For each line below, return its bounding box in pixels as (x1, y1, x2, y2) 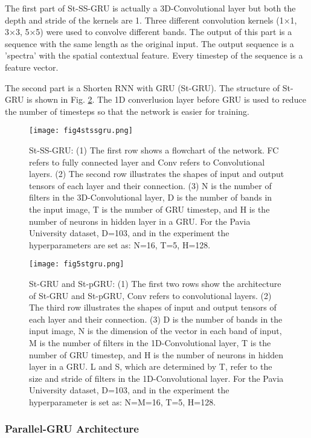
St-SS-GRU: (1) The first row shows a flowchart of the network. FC (29, 144, 279, 156)
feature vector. (5, 60, 59, 73)
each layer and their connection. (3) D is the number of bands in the (29, 312, 283, 325)
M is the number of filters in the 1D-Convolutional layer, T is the (29, 336, 271, 349)
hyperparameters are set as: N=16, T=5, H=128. (29, 238, 211, 251)
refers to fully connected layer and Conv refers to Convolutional (29, 155, 265, 168)
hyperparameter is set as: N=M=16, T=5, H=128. (29, 395, 216, 408)
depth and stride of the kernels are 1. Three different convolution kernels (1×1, (5, 13, 297, 26)
